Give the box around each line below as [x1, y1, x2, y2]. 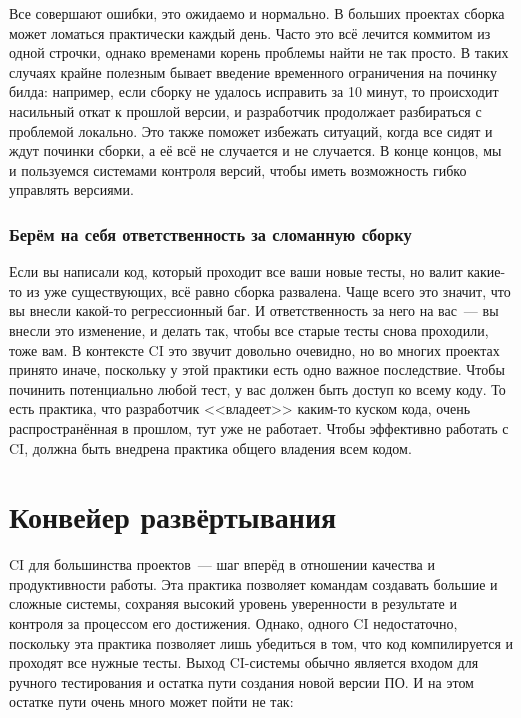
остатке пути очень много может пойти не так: [9, 691, 294, 712]
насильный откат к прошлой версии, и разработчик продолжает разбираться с [9, 100, 482, 121]
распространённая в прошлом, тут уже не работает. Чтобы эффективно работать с [9, 417, 509, 438]
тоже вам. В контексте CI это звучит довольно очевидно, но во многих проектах [9, 339, 500, 360]
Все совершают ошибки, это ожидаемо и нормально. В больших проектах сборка [9, 3, 505, 23]
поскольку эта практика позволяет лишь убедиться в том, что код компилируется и [9, 632, 514, 653]
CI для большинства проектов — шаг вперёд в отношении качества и [9, 554, 435, 575]
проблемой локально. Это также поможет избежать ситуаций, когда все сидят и [9, 120, 493, 141]
